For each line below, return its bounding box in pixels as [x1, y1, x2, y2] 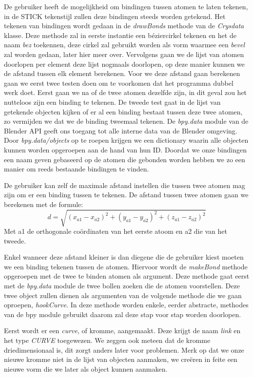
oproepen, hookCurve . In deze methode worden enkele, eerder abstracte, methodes [4, 300, 249, 310]
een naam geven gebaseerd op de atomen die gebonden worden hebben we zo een [4, 154, 245, 164]
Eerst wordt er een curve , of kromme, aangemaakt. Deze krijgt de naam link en [4, 325, 241, 336]
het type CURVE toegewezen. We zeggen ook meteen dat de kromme [4, 335, 211, 345]
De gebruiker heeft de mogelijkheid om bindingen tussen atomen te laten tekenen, [4, 1, 248, 11]
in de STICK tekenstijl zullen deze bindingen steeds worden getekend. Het [4, 11, 226, 21]
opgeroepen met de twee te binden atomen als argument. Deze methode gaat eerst [4, 271, 250, 281]
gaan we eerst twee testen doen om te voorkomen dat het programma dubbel [4, 77, 234, 88]
